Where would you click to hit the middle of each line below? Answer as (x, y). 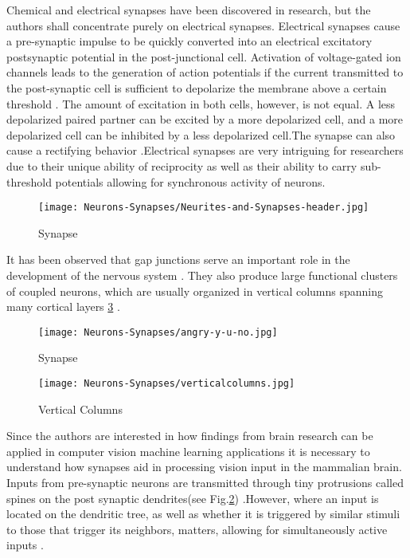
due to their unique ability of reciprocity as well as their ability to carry (182, 165)
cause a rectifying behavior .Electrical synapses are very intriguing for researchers (205, 150)
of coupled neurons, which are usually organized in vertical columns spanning (195, 291)
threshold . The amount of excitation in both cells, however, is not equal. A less (201, 103)
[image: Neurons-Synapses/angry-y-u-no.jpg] (158, 332)
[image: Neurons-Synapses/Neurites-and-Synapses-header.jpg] (204, 208)
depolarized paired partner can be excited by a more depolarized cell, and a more (205, 119)
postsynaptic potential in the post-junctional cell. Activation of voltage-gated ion (204, 56)
